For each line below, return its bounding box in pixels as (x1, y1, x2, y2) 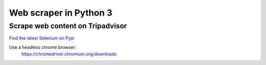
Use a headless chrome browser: (9, 44, 76, 50)
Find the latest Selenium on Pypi (9, 35, 75, 41)
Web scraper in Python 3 (9, 7, 113, 18)
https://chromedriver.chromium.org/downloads (21, 51, 117, 57)
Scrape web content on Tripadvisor (9, 22, 127, 30)
